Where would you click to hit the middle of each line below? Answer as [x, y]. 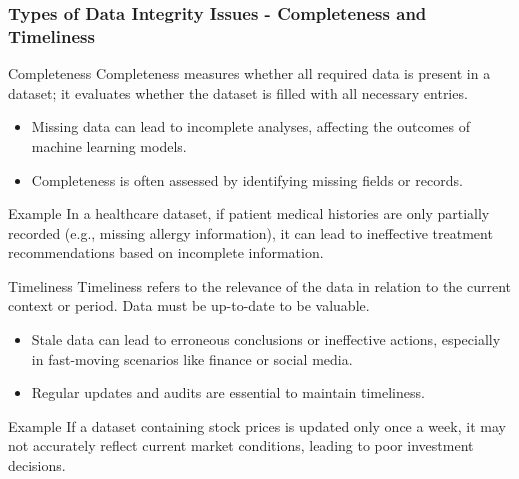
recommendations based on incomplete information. [166, 252]
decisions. [37, 465]
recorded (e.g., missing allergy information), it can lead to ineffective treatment [250, 232]
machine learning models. [109, 145]
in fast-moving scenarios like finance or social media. [192, 358]
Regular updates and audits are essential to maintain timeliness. [228, 392]
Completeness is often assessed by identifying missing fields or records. [247, 179]
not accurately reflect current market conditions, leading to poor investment [241, 445]
